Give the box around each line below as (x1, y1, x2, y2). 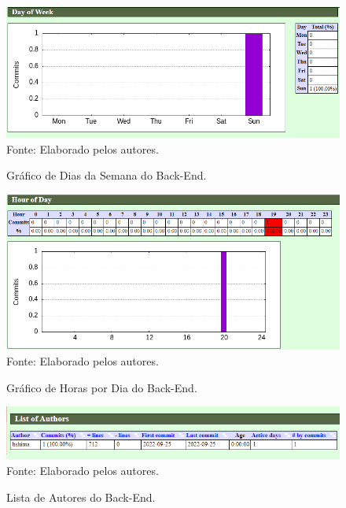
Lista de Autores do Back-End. (6, 488, 156, 505)
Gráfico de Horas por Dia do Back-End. (6, 379, 197, 395)
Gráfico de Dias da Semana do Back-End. (6, 167, 207, 184)
